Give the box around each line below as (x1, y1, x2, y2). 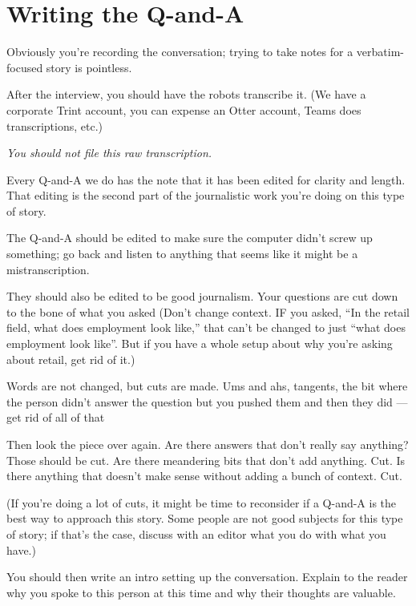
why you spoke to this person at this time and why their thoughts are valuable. (6, 584, 396, 600)
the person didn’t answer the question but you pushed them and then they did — (6, 393, 408, 410)
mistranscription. (6, 261, 90, 277)
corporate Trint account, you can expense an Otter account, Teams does (6, 101, 361, 118)
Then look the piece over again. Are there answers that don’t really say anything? (6, 436, 409, 452)
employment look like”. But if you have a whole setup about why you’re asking (6, 335, 393, 352)
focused (6, 59, 43, 75)
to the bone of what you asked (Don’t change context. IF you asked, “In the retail (6, 303, 410, 320)
